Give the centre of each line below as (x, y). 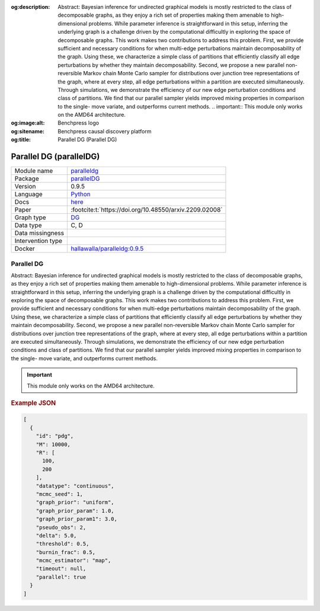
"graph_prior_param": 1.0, (75, 511)
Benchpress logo (79, 123)
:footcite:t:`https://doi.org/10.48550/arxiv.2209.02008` (147, 210)
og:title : (21, 140)
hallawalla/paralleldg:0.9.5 (107, 249)
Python (81, 194)
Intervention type (38, 241)
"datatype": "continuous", (75, 486)
